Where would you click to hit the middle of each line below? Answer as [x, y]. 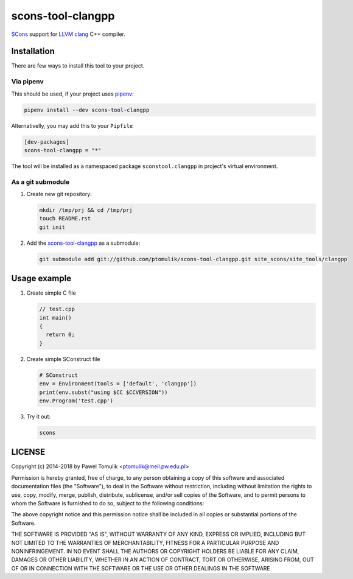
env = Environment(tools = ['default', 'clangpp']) [118, 384]
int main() [55, 318]
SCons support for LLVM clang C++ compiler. [68, 34]
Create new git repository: [59, 194]
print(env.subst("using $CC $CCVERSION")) [103, 392]
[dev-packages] [47, 142]
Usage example [41, 279]
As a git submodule [40, 181]
